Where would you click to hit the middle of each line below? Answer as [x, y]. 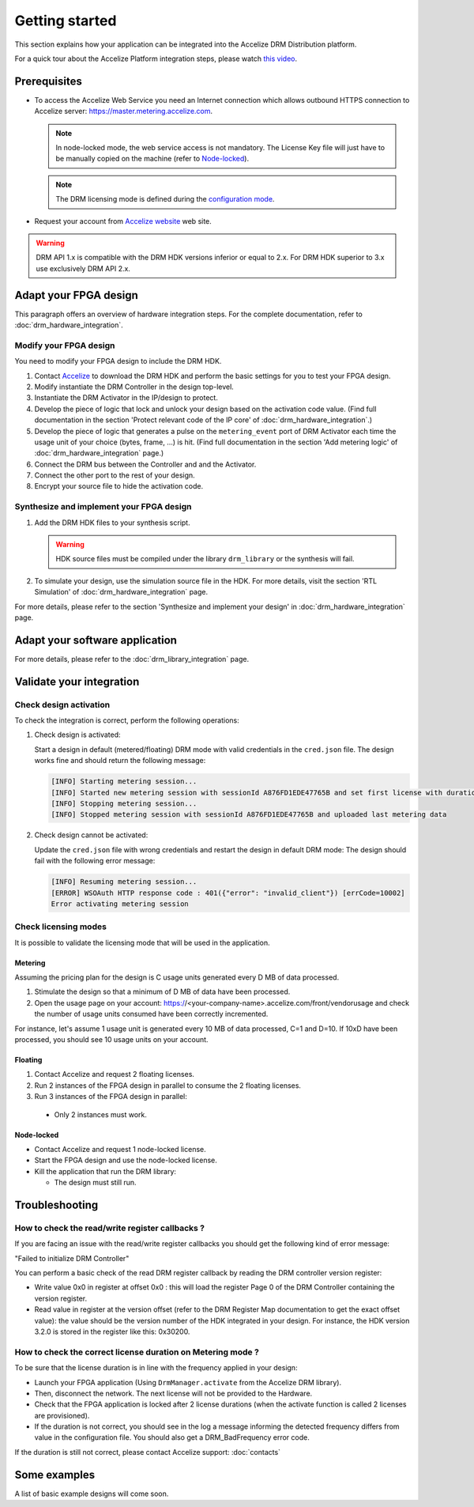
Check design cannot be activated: [91, 835]
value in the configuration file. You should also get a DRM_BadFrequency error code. [172, 1437]
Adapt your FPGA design [76, 295]
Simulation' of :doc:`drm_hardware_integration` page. [121, 592]
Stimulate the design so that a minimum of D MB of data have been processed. [162, 991]
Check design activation [62, 704]
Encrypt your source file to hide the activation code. [119, 486]
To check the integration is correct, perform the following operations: [127, 720]
